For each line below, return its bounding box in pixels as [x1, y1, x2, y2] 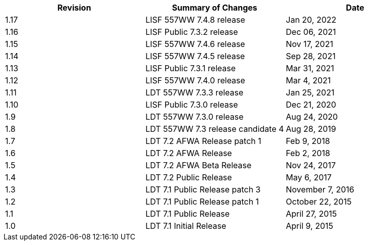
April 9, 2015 [286, 221, 334, 231]
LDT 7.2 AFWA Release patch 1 [145, 136, 261, 146]
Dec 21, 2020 [286, 100, 336, 110]
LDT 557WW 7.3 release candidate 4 [145, 124, 284, 134]
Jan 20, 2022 [286, 15, 337, 25]
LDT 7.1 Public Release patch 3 [145, 184, 261, 194]
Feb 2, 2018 [286, 148, 330, 158]
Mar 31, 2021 [286, 63, 334, 73]
